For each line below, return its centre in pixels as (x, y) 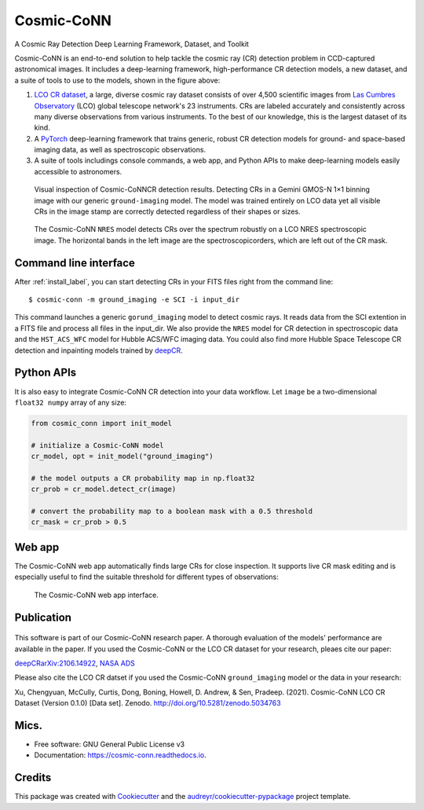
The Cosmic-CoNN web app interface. (96, 595)
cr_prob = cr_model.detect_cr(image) (104, 489)
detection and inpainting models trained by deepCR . (99, 350)
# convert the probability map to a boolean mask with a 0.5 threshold (172, 511)
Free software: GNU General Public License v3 (110, 744)
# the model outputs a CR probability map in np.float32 (143, 478)
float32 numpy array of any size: (71, 402)
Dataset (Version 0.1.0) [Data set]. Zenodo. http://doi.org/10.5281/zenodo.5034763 (148, 703)
